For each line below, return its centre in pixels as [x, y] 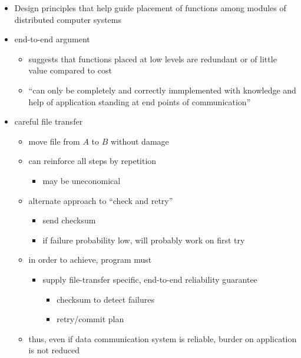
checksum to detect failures [106, 299]
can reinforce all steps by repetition [92, 161]
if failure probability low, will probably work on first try [144, 240]
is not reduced [54, 350]
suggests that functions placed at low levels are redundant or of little [153, 58]
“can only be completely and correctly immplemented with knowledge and [162, 90]
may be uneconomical [82, 180]
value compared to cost [70, 70]
